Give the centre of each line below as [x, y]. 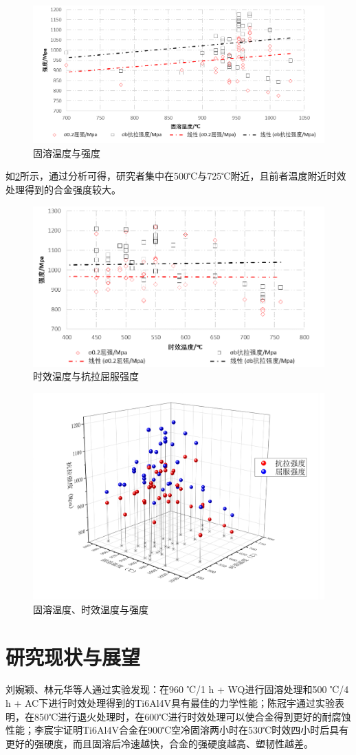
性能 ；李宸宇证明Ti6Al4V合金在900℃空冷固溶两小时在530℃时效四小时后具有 [177, 730]
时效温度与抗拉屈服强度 [86, 376]
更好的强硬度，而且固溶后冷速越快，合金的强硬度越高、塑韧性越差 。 [159, 743]
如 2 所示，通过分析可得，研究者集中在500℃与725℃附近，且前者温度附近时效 [176, 176]
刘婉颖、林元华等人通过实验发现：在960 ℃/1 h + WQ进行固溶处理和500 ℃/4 [177, 689]
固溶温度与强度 [67, 152]
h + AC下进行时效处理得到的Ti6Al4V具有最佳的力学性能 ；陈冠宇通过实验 [170, 703]
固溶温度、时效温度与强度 [91, 609]
